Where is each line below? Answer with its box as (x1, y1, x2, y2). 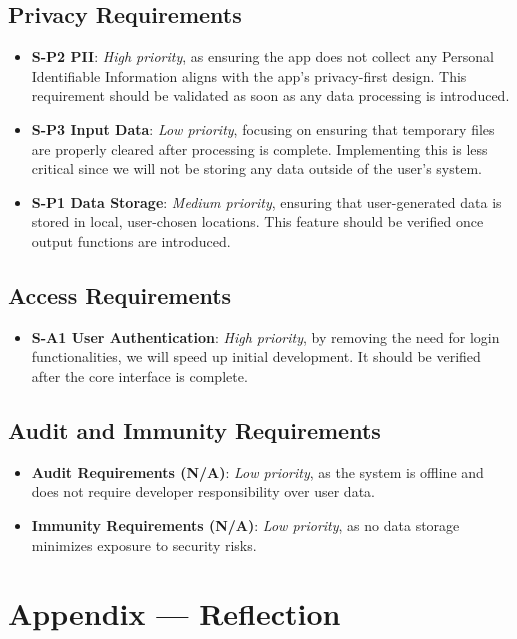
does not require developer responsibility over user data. (31, 481, 375, 502)
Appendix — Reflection (8, 593, 341, 634)
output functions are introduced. (31, 230, 231, 251)
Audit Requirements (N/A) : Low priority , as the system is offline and (31, 461, 484, 482)
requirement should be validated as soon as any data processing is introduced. (31, 85, 510, 106)
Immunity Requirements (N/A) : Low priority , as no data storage (31, 514, 460, 535)
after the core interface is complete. (31, 365, 248, 386)
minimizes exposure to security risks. (31, 534, 257, 555)
